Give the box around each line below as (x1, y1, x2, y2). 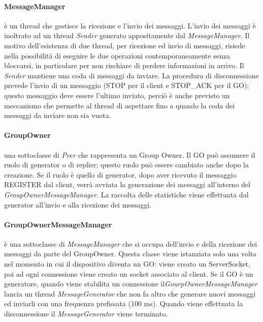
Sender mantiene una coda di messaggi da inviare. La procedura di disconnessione (4, 70, 259, 80)
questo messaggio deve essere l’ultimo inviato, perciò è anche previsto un (4, 90, 230, 100)
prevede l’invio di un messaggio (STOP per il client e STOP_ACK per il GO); (4, 80, 249, 91)
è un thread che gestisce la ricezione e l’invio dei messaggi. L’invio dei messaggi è (4, 20, 256, 31)
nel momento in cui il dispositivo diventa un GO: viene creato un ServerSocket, (4, 258, 250, 269)
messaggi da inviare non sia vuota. (4, 110, 111, 121)
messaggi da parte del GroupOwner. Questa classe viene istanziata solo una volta (4, 248, 257, 259)
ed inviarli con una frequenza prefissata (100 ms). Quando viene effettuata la (4, 298, 243, 309)
